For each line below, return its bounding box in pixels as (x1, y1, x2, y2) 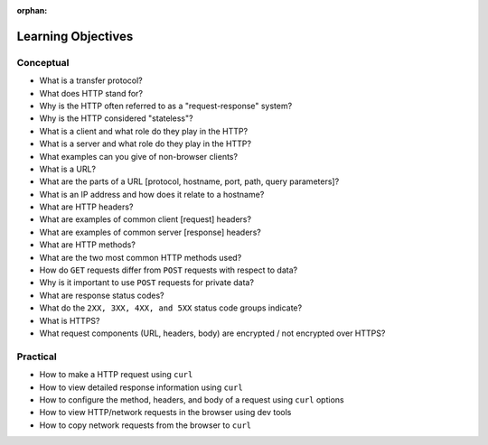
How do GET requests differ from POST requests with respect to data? (39, 264, 298, 275)
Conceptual (16, 56, 70, 69)
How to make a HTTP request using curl (39, 369, 193, 380)
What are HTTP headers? (39, 201, 134, 212)
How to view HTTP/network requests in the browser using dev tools (39, 407, 292, 418)
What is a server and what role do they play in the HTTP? (39, 138, 252, 149)
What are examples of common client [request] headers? (39, 214, 252, 225)
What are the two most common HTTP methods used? (39, 252, 242, 263)
